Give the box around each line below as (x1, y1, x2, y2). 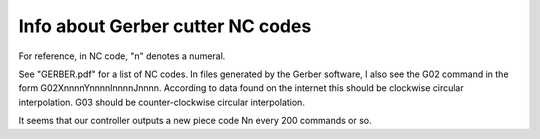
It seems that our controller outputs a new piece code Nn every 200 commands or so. (18, 115, 372, 127)
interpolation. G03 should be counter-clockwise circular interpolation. (18, 96, 305, 108)
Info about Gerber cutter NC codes (18, 15, 312, 37)
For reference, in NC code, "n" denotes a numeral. (18, 50, 226, 62)
